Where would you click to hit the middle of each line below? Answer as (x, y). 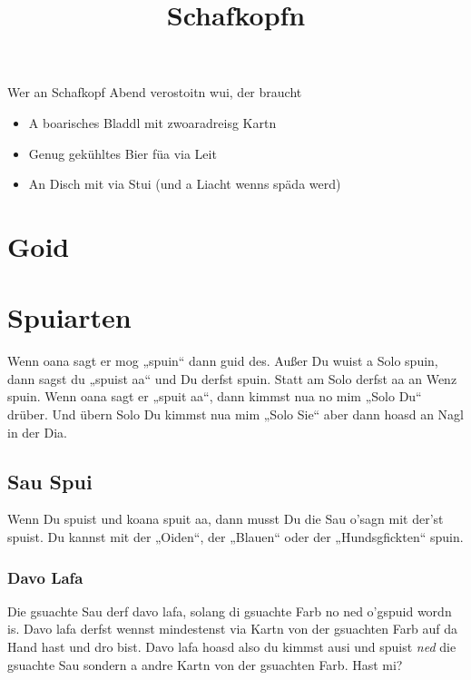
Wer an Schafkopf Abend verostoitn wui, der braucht (155, 92)
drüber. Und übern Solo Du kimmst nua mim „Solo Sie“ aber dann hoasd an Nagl (236, 414)
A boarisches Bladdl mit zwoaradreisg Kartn (152, 122)
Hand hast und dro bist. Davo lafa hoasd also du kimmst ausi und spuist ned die (232, 647)
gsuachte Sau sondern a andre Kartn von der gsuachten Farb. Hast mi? (205, 664)
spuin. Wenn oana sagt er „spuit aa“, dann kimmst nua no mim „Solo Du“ (215, 396)
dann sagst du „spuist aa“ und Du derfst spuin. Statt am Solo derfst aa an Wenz (232, 378)
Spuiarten (69, 317)
